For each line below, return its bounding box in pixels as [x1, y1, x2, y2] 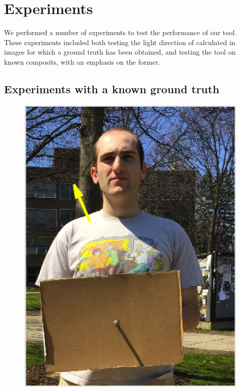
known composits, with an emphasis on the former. [4, 56, 160, 67]
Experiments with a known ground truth [4, 81, 219, 96]
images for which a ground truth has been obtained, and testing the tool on [4, 47, 236, 57]
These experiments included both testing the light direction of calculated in [4, 37, 235, 47]
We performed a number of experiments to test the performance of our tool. [4, 27, 237, 38]
